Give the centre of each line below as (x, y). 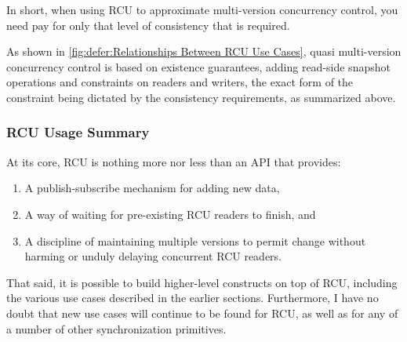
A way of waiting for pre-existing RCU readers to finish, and (170, 214)
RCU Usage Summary (78, 132)
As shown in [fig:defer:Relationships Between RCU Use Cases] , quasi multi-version (204, 51)
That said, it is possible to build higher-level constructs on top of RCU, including (202, 282)
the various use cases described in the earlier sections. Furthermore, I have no (193, 298)
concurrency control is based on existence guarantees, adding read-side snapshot (198, 66)
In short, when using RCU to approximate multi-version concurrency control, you (202, 9)
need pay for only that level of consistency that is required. (148, 25)
